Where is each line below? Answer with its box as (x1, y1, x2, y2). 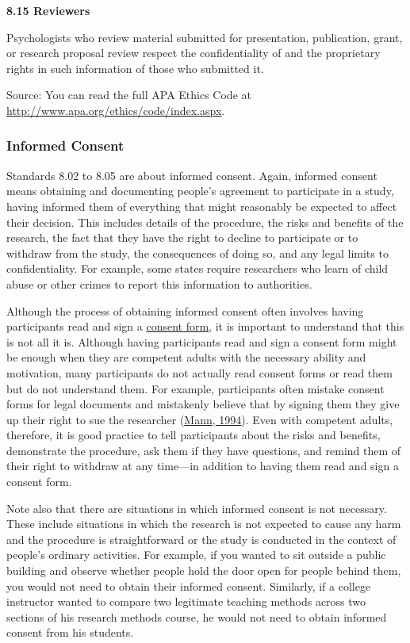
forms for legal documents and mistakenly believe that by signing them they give (6, 396, 400, 412)
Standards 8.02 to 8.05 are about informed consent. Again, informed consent (6, 166, 377, 183)
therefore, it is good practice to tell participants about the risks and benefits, (6, 427, 381, 443)
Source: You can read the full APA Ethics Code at (6, 86, 251, 103)
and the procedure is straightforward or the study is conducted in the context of (6, 530, 397, 547)
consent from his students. (6, 624, 134, 641)
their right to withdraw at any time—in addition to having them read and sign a (6, 457, 399, 474)
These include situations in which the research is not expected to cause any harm (6, 515, 401, 532)
